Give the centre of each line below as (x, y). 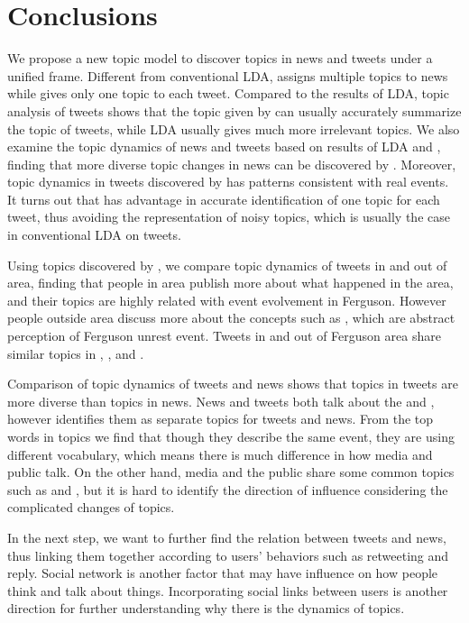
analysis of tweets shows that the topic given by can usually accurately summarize (234, 110)
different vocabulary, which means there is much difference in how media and (220, 454)
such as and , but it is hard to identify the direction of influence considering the (228, 489)
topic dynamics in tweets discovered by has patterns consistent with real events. (228, 182)
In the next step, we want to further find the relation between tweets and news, (227, 537)
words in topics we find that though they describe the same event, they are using (231, 436)
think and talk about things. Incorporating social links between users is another (228, 590)
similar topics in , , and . (76, 353)
